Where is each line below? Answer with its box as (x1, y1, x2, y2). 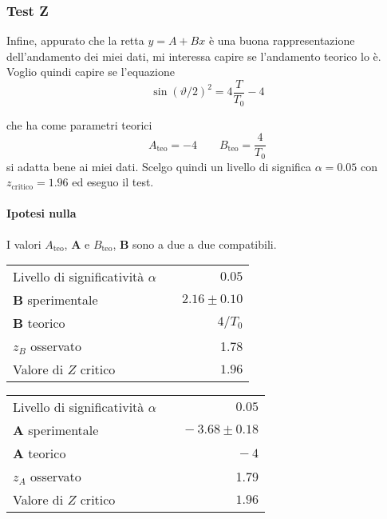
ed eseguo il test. (72, 174, 154, 190)
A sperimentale (13, 421, 99, 440)
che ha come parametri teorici (6, 116, 152, 133)
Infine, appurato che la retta (6, 32, 144, 49)
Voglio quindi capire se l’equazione (6, 63, 175, 80)
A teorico (13, 444, 66, 463)
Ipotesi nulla (6, 205, 77, 222)
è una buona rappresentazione (208, 32, 355, 49)
